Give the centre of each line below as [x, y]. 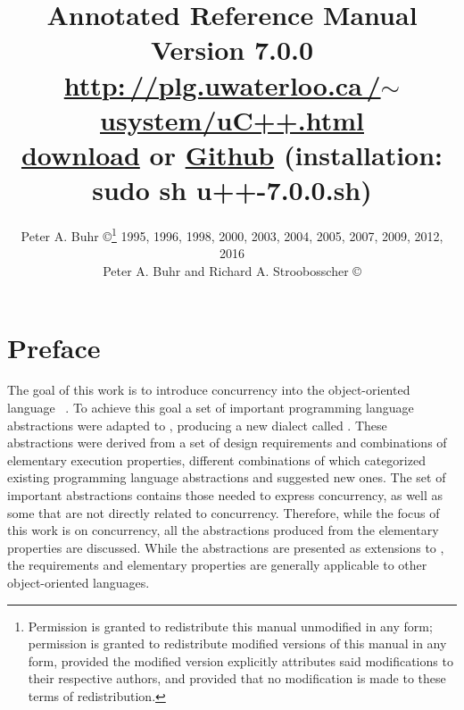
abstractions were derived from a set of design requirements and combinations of [227, 443]
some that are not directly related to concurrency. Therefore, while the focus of [224, 512]
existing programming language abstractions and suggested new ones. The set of [227, 477]
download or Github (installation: [232, 154]
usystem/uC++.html [232, 119]
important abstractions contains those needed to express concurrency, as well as [225, 495]
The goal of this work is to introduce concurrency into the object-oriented [209, 390]
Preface [54, 347]
